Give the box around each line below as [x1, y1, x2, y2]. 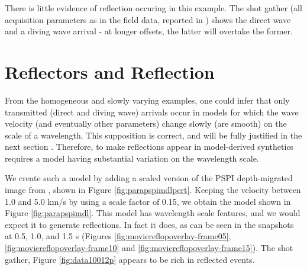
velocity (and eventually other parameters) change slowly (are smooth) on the [5, 117, 287, 130]
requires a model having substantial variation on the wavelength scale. [5, 152, 259, 164]
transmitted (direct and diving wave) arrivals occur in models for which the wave [5, 105, 299, 118]
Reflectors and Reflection [5, 59, 215, 83]
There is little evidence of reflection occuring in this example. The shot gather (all [5, 2, 302, 14]
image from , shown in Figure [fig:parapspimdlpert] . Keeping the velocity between [5, 184, 301, 196]
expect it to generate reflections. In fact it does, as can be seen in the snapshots [5, 218, 294, 230]
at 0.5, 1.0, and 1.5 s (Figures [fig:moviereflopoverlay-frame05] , [5, 230, 231, 242]
